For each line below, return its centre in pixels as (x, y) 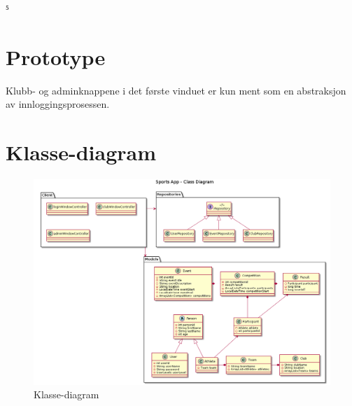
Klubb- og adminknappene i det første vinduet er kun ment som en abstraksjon (176, 90)
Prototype (56, 56)
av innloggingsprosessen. (58, 104)
